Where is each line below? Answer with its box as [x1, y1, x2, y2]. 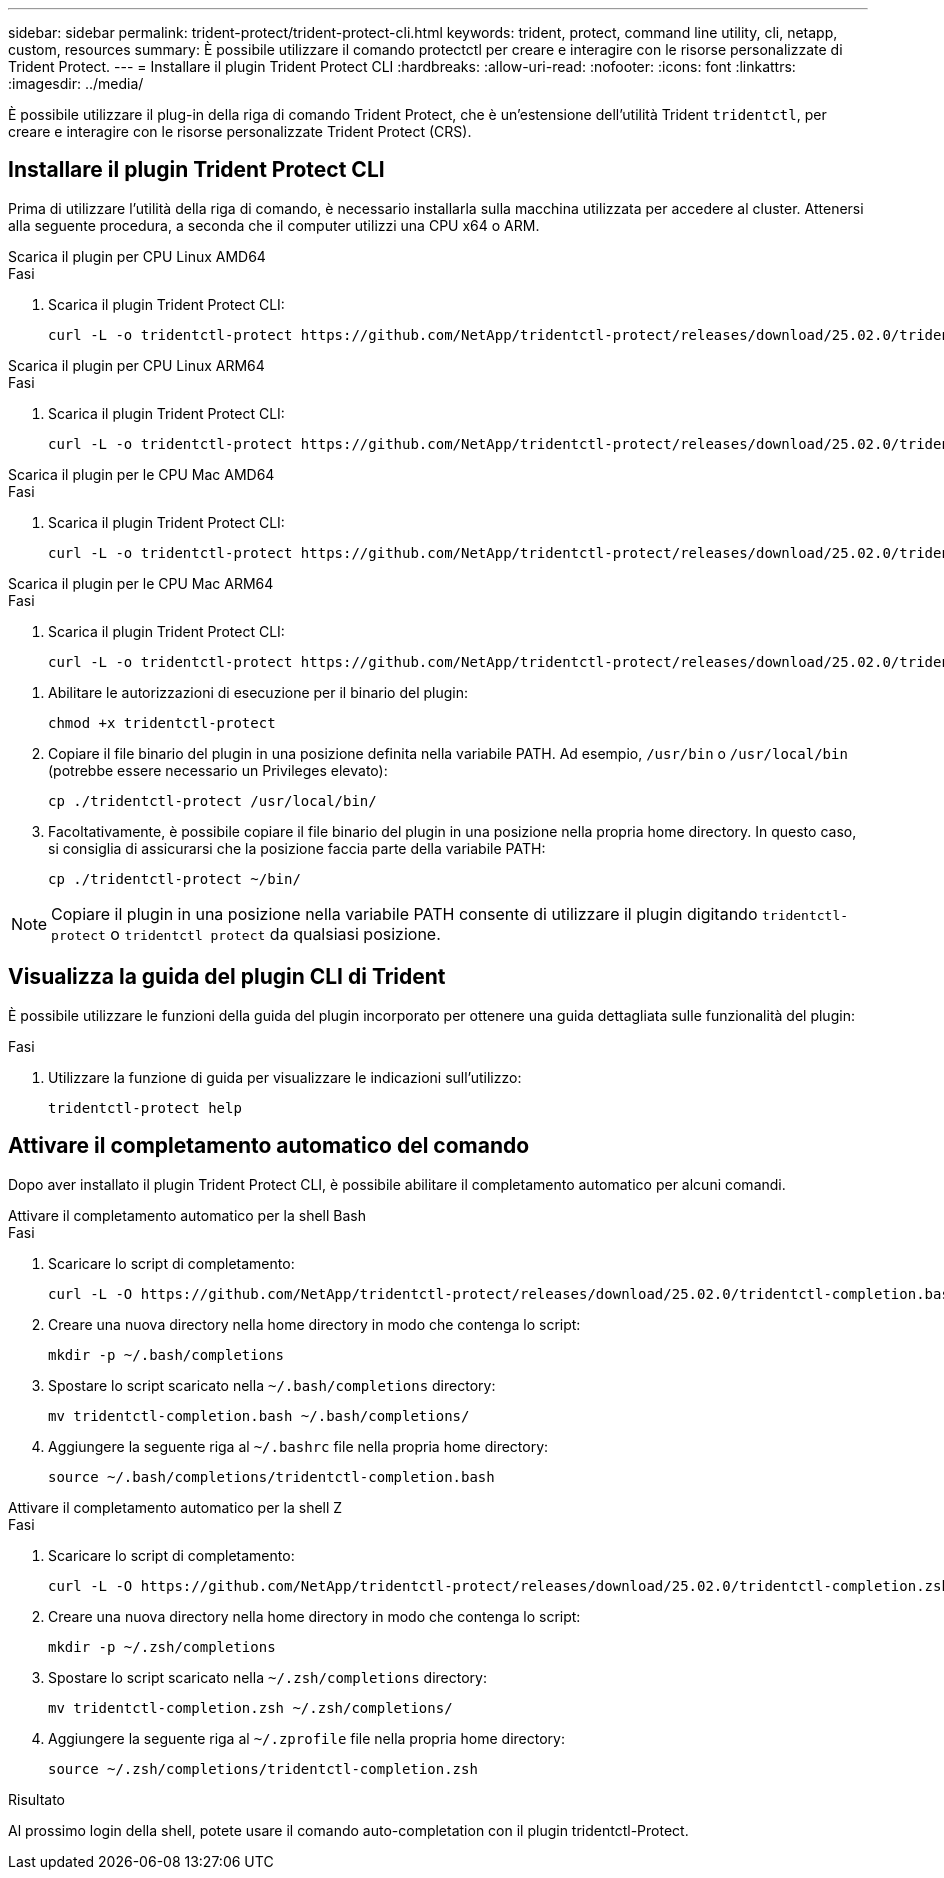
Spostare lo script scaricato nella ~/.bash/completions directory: [48, 1376, 496, 1394]
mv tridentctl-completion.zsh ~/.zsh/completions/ [48, 1699, 453, 1716]
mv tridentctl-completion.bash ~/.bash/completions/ [48, 1407, 470, 1424]
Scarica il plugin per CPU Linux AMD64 [8, 247, 266, 265]
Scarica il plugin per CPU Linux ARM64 [8, 356, 265, 374]
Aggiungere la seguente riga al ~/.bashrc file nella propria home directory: [48, 1437, 549, 1455]
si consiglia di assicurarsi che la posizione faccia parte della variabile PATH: [48, 839, 546, 857]
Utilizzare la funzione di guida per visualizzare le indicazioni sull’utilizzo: [48, 1068, 522, 1086]
